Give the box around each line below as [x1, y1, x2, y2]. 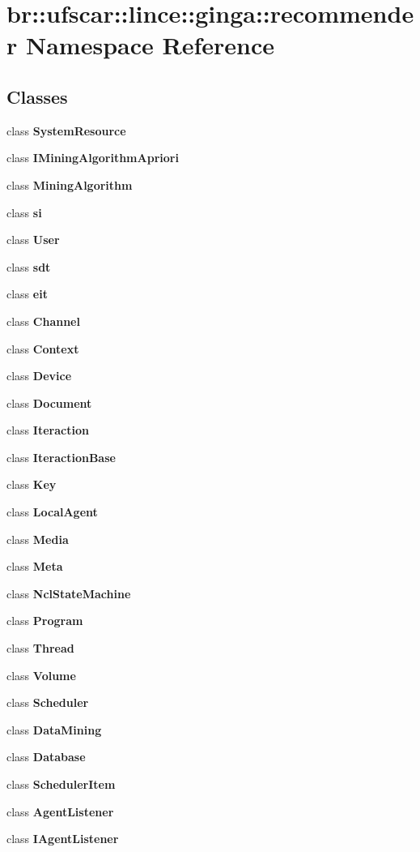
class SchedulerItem [6, 776, 116, 793]
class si [6, 203, 42, 220]
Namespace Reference [25, 28, 274, 62]
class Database [6, 748, 86, 765]
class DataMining [6, 721, 102, 738]
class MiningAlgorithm [6, 176, 133, 193]
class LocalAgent [6, 503, 98, 520]
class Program [6, 612, 83, 629]
